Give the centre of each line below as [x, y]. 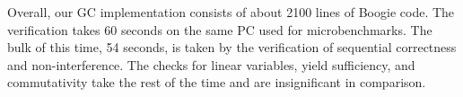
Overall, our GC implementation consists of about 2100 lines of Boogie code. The [231, 12]
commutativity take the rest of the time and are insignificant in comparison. [217, 82]
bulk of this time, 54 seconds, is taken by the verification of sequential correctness [232, 47]
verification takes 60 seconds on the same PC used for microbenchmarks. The [220, 29]
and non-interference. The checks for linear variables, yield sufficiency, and [211, 64]
